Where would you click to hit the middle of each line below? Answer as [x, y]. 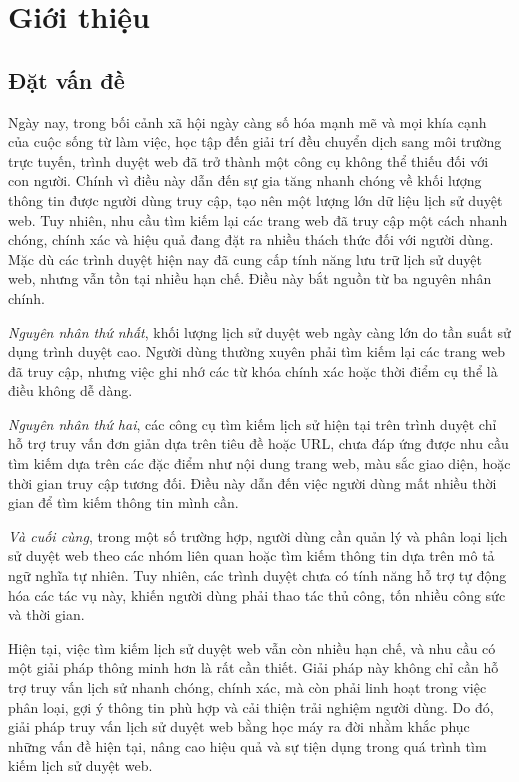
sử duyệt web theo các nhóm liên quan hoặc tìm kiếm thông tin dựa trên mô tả [251, 555]
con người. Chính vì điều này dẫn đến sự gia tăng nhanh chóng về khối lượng [245, 180]
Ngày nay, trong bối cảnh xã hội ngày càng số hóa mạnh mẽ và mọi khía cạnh [247, 121]
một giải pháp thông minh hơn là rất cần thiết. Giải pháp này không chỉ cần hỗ [253, 667]
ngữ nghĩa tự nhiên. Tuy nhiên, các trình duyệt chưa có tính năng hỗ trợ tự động [257, 575]
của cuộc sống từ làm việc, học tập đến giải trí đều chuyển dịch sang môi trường [255, 141]
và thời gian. [46, 614]
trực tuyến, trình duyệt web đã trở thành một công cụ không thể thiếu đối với [248, 160]
